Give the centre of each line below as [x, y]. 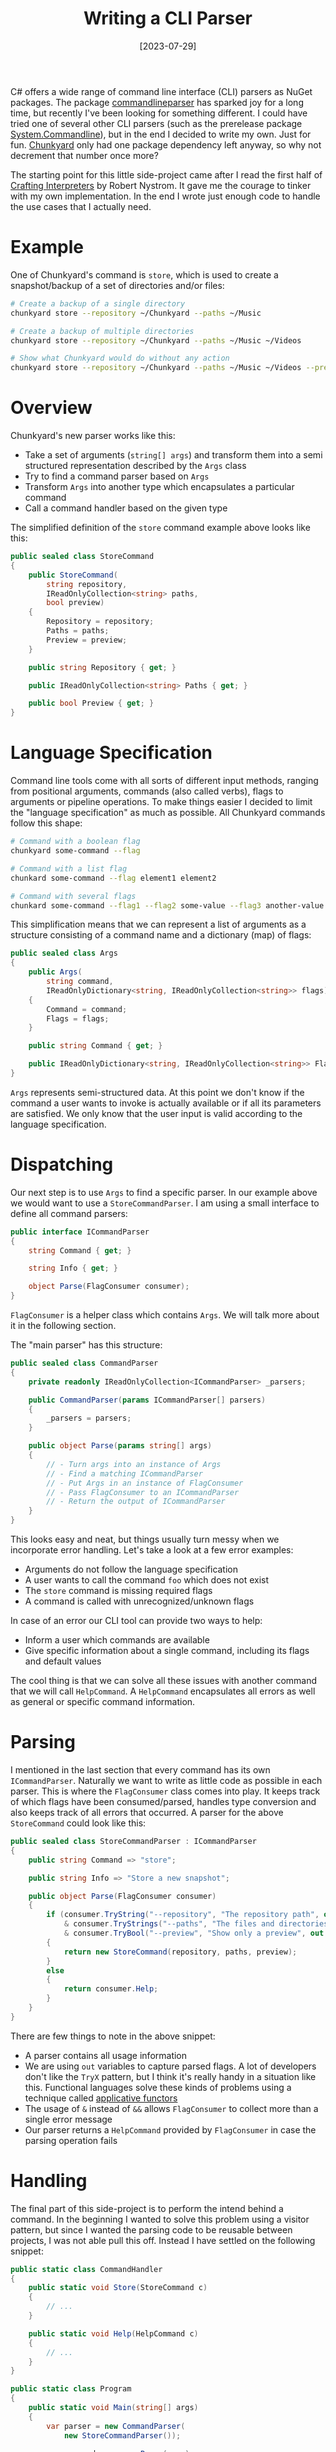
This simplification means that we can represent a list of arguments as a [158, 924]
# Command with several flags [73, 896]
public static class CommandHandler [86, 2269]
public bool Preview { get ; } [91, 703]
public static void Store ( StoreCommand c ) [118, 2288]
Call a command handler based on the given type [126, 508]
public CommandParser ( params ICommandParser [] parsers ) [147, 1400]
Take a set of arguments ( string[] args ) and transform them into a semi [173, 455]
